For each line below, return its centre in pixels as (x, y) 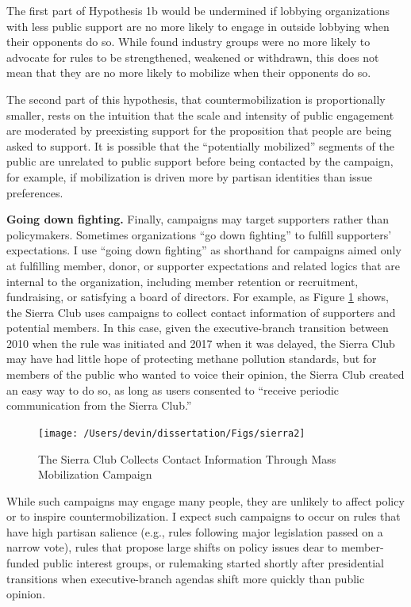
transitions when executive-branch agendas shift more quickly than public (186, 578)
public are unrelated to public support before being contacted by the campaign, (200, 161)
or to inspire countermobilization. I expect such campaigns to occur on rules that (204, 516)
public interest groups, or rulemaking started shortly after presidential (213, 563)
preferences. (35, 192)
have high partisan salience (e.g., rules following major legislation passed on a (195, 531)
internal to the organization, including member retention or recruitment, (182, 281)
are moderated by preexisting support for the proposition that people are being (199, 130)
